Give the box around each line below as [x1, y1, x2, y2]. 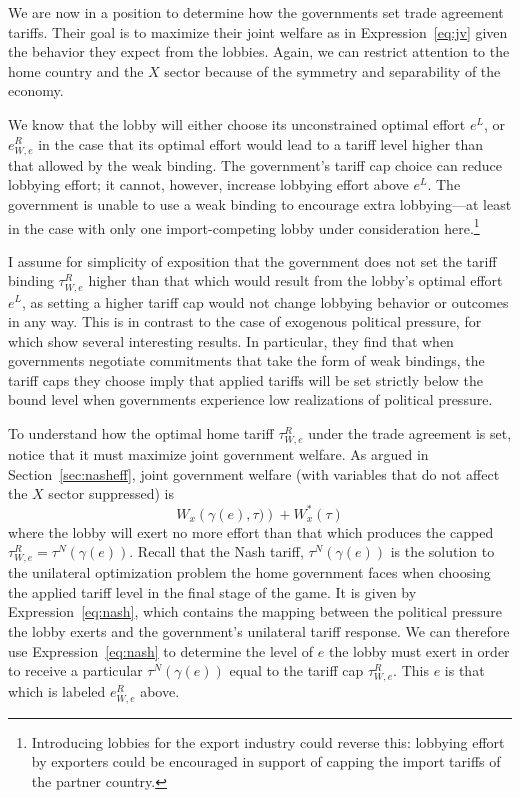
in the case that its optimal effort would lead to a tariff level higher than [38, 133, 483, 154]
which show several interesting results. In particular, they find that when [8, 330, 454, 351]
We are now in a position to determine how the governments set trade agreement [8, 2, 504, 22]
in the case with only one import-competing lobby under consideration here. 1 [8, 214, 480, 238]
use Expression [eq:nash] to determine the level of [8, 640, 314, 661]
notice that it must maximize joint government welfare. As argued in [8, 444, 429, 465]
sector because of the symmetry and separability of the [164, 60, 501, 81]
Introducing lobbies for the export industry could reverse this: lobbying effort [31, 731, 505, 752]
